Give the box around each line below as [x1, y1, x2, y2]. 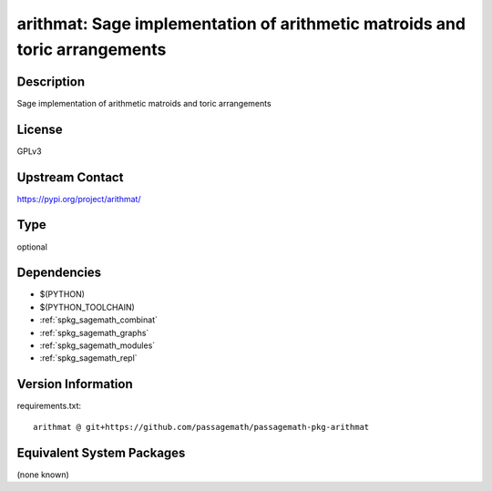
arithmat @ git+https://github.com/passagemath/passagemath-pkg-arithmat [33, 422, 370, 432]
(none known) [16, 469, 70, 480]
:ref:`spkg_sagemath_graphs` [39, 327, 149, 338]
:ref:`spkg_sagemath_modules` [39, 340, 156, 351]
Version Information [16, 376, 133, 392]
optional [16, 241, 47, 252]
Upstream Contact [16, 169, 124, 185]
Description [16, 74, 86, 89]
